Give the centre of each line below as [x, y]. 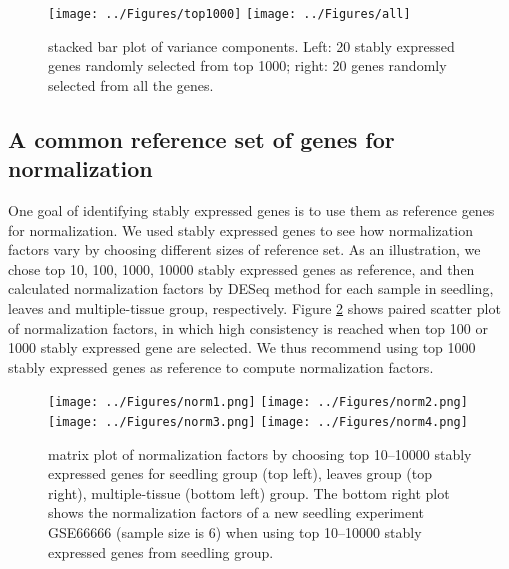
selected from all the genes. [131, 84]
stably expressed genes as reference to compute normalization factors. [221, 366]
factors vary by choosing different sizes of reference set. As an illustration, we [244, 249]
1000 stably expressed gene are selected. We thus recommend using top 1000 [242, 347]
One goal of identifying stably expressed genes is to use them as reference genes [251, 210]
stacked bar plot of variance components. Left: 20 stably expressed [251, 45]
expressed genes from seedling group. [161, 551]
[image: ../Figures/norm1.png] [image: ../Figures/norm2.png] [258, 402]
